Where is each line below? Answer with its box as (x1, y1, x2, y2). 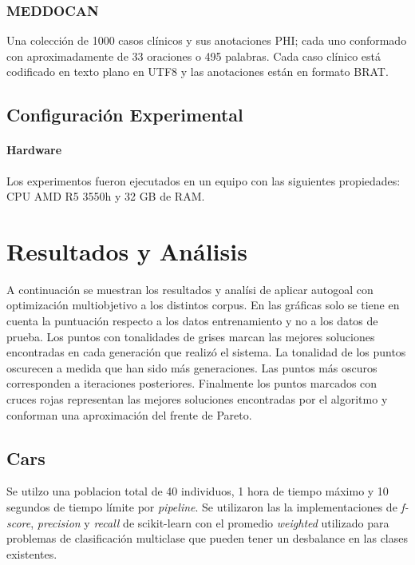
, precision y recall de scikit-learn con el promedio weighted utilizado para (30, 514, 389, 531)
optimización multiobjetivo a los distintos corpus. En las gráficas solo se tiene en (6, 296, 400, 313)
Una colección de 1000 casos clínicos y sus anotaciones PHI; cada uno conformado (6, 32, 407, 49)
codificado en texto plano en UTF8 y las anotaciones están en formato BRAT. (6, 63, 389, 80)
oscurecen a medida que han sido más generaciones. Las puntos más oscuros (6, 359, 377, 376)
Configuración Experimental (6, 102, 243, 127)
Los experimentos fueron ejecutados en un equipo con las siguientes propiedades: (6, 172, 401, 189)
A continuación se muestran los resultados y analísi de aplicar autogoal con (6, 281, 373, 297)
